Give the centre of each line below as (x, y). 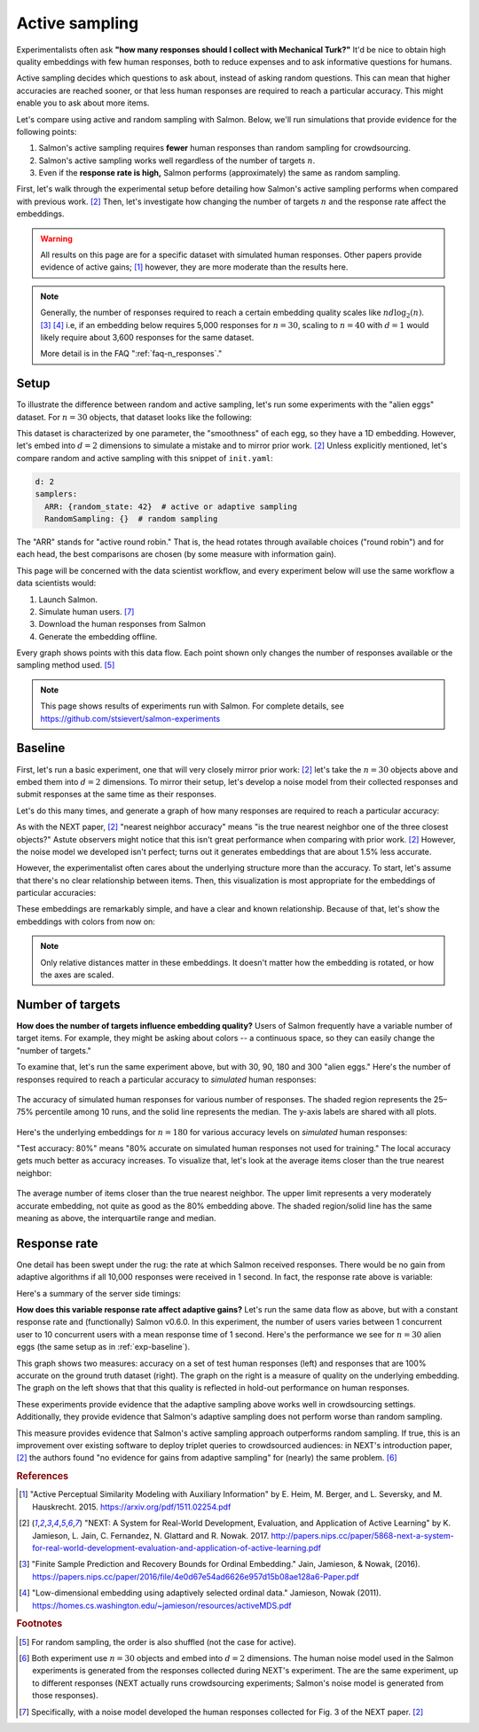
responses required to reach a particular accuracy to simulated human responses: (166, 1079)
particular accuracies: (56, 893)
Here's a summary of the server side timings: (99, 1293)
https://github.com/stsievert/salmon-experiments (130, 718)
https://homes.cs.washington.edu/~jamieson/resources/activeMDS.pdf (162, 1605)
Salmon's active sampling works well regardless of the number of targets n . (177, 161)
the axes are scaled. (77, 975)
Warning (56, 239)
